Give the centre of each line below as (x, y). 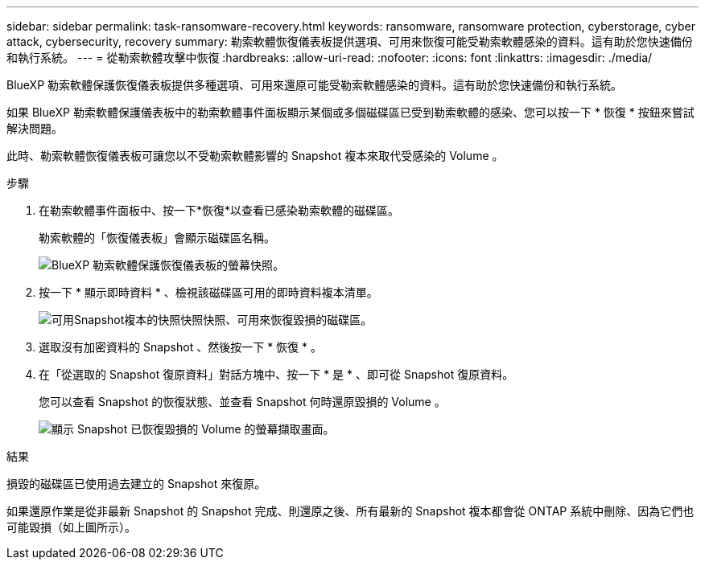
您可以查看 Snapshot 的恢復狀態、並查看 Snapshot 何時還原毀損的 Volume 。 (242, 402)
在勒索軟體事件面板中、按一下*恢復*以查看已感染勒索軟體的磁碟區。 (219, 210)
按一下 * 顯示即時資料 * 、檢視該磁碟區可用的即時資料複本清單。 (208, 292)
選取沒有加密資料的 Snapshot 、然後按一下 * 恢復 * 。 (180, 347)
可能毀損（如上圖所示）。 (71, 527)
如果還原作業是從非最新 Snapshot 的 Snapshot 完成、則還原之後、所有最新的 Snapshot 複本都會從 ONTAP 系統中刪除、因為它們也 (350, 511)
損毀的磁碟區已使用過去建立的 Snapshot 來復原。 (136, 484)
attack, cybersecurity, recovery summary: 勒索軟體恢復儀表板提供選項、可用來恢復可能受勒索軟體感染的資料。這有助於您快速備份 (350, 41)
